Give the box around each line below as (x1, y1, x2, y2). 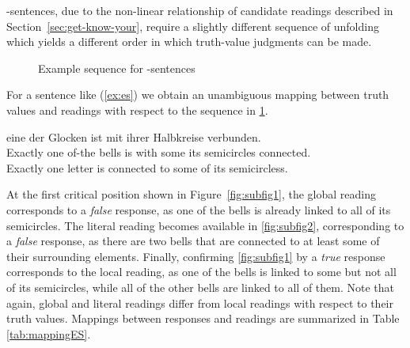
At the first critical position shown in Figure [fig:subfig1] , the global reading (6, 186, 377, 202)
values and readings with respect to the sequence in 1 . (6, 101, 268, 118)
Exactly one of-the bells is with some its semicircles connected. (6, 144, 311, 161)
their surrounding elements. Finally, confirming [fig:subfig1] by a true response (6, 248, 385, 264)
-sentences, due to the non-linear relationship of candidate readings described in (6, 2, 393, 18)
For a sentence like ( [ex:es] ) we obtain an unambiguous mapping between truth (6, 86, 389, 103)
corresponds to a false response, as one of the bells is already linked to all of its (6, 201, 391, 217)
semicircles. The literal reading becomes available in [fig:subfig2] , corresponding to (6, 217, 404, 233)
